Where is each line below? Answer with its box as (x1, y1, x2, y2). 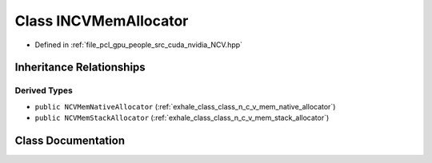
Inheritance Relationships (14, 61, 146, 74)
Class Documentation (14, 133, 126, 147)
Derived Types (14, 85, 74, 96)
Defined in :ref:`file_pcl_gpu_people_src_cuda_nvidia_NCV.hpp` (34, 40, 243, 50)
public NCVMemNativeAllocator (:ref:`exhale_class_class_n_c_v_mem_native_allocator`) (34, 101, 336, 111)
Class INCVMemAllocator (14, 12, 189, 30)
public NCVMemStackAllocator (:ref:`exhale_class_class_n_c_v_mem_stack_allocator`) (34, 113, 330, 123)
